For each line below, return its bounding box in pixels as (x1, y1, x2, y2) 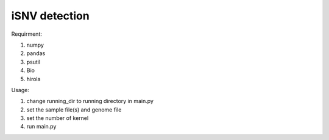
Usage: (11, 86, 30, 93)
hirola (26, 75, 41, 82)
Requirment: (11, 30, 43, 38)
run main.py (26, 123, 57, 130)
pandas (26, 50, 46, 57)
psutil (26, 58, 41, 65)
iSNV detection (11, 9, 90, 22)
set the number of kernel (26, 115, 89, 122)
